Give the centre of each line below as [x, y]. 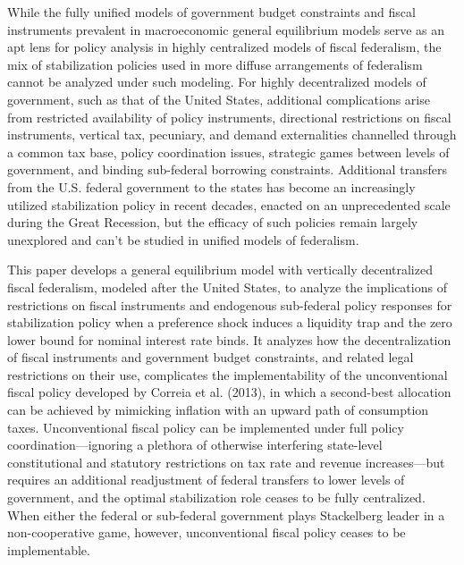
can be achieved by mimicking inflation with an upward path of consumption [218, 410]
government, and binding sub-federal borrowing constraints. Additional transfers [227, 169]
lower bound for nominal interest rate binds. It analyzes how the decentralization [229, 339]
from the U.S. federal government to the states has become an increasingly [211, 186]
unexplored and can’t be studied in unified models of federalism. [183, 239]
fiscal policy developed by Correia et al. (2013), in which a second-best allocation [229, 392]
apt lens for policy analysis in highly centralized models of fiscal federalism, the [224, 47]
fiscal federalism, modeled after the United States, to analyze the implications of [227, 287]
